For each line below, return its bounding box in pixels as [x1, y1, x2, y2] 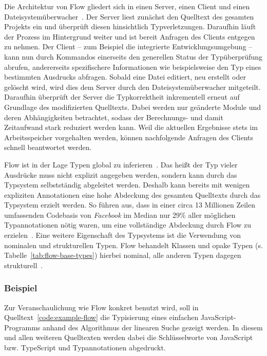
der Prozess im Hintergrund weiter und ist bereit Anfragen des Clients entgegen [4, 31, 255, 42]
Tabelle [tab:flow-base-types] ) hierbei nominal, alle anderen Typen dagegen [4, 250, 241, 260]
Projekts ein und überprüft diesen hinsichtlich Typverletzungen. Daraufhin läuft [4, 21, 256, 32]
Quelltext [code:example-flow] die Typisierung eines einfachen [4, 312, 199, 323]
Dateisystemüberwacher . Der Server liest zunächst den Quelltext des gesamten [4, 11, 254, 22]
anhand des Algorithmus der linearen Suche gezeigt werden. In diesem [43, 322, 263, 332]
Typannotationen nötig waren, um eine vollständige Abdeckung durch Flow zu [4, 219, 252, 230]
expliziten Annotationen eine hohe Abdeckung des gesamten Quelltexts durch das [4, 189, 261, 200]
